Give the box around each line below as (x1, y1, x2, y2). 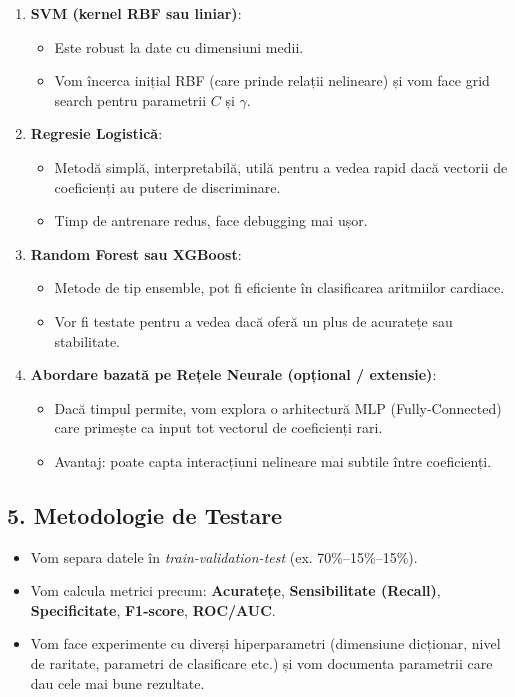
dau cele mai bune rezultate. (30, 672, 205, 693)
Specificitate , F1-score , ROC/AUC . (30, 599, 276, 620)
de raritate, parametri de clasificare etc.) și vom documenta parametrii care (30, 653, 493, 674)
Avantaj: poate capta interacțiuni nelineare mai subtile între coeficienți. (54, 450, 492, 471)
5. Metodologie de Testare (7, 499, 283, 530)
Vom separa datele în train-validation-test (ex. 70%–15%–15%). (30, 546, 418, 567)
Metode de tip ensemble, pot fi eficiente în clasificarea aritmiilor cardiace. (54, 277, 505, 298)
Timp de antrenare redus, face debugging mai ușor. (54, 210, 368, 231)
